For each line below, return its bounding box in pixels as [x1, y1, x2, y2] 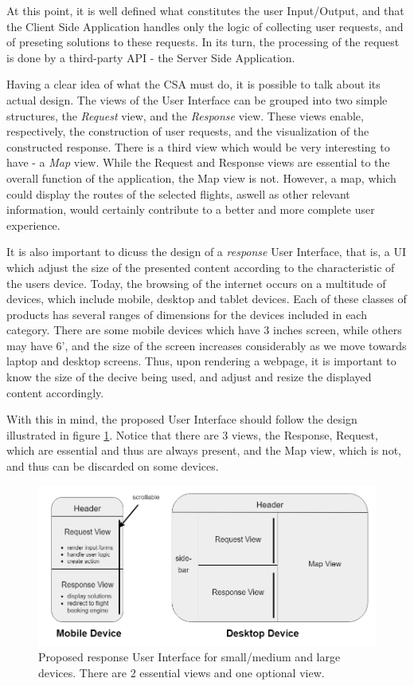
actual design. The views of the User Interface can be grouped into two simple [6, 91, 388, 108]
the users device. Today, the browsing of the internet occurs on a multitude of [6, 274, 386, 291]
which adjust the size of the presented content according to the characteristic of [6, 258, 395, 275]
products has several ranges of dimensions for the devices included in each [6, 306, 367, 322]
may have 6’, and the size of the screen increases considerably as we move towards [6, 337, 407, 353]
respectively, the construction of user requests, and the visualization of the [6, 123, 369, 140]
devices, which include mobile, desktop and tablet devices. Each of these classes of [6, 290, 407, 307]
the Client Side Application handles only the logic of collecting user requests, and [6, 18, 404, 34]
